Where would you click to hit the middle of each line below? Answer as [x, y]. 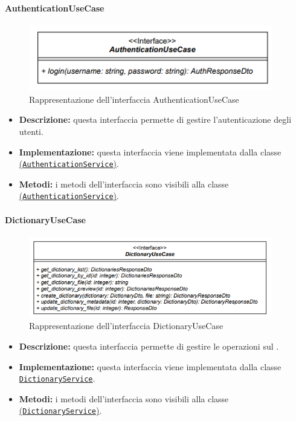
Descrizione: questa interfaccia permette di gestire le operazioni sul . [149, 346]
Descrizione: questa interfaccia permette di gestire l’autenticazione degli [155, 119]
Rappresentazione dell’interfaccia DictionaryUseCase [126, 326]
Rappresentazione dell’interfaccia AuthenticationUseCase [134, 99]
